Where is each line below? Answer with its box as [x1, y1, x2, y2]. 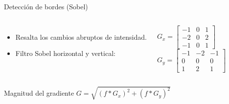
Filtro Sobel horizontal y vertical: [15, 48, 115, 58]
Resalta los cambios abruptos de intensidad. [15, 31, 147, 42]
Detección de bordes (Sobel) [4, 1, 88, 11]
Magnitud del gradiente [4, 88, 74, 98]
